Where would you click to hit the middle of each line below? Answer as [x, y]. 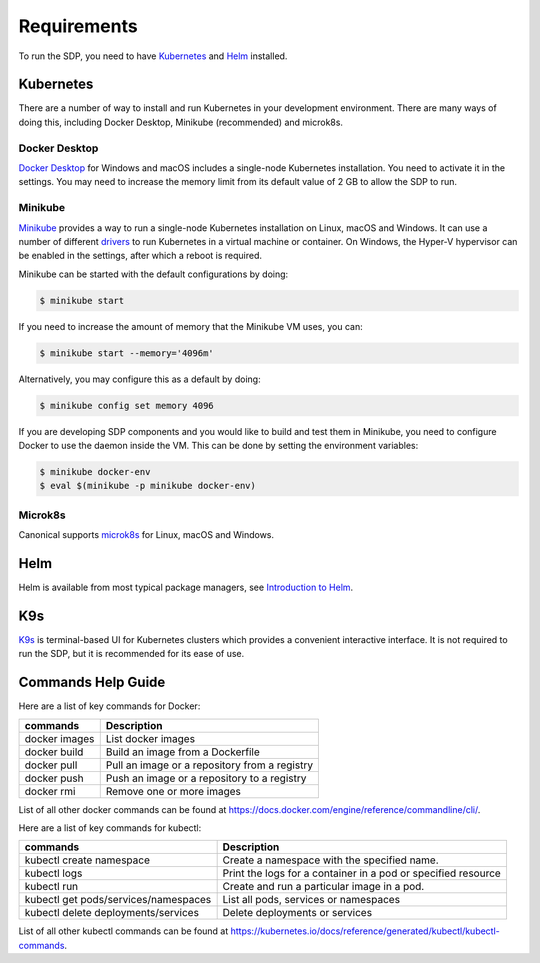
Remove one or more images [173, 791]
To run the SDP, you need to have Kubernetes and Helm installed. [153, 56]
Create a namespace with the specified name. [330, 860]
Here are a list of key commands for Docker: [109, 706]
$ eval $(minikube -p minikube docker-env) [148, 486]
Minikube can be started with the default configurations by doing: [153, 274]
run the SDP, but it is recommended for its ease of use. [131, 654]
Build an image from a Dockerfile [182, 752]
